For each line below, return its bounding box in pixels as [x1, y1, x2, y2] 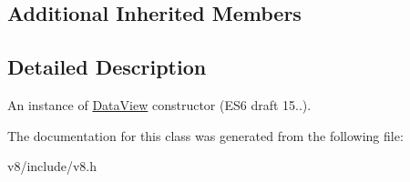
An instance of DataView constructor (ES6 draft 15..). [7, 95, 312, 114]
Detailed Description [7, 53, 207, 81]
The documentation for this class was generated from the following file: [7, 126, 404, 145]
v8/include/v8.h [7, 157, 97, 176]
